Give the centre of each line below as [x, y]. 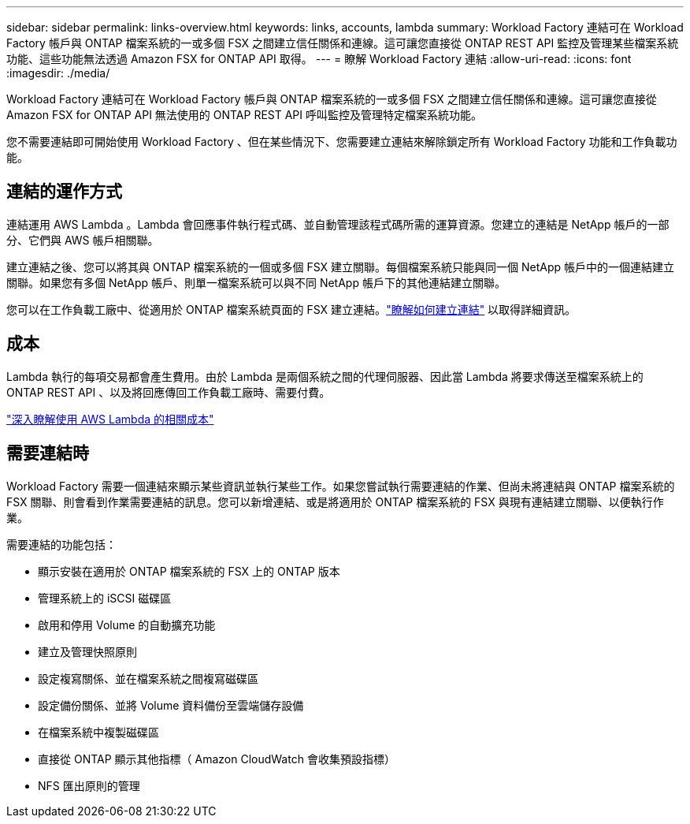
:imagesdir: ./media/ [58, 73]
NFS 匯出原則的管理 [89, 785]
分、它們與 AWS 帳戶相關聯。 [83, 240]
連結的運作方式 [64, 192]
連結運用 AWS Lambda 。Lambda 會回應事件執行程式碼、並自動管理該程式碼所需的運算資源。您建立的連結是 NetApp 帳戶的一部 [338, 224]
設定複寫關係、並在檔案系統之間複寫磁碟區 [148, 678]
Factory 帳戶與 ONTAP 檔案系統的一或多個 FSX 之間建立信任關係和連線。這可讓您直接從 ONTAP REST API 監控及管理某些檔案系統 [343, 43]
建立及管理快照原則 [87, 651]
